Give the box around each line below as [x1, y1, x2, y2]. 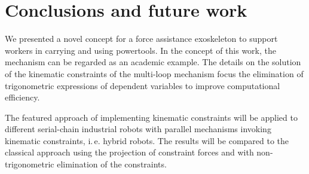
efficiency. [5, 91, 40, 103]
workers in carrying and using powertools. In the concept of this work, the [5, 44, 276, 56]
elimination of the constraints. [57, 158, 167, 170]
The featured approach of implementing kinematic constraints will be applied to [5, 111, 298, 123]
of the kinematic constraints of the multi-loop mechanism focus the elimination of [5, 67, 304, 80]
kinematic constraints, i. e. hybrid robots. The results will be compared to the [5, 134, 289, 146]
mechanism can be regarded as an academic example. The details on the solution [5, 56, 301, 68]
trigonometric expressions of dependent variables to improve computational [5, 79, 280, 91]
